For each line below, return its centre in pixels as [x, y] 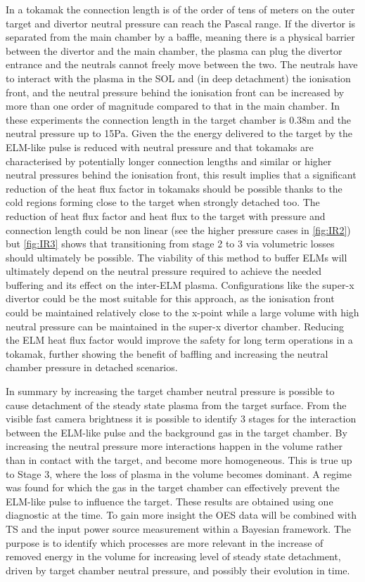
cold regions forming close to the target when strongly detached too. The [163, 202]
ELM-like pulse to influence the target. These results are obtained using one [169, 501]
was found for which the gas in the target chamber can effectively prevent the [173, 487]
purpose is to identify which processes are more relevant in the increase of [165, 542]
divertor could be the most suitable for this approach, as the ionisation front [170, 298]
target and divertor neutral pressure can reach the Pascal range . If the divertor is [181, 23]
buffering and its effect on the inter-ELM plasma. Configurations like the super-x [180, 284]
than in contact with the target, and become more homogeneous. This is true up [179, 460]
